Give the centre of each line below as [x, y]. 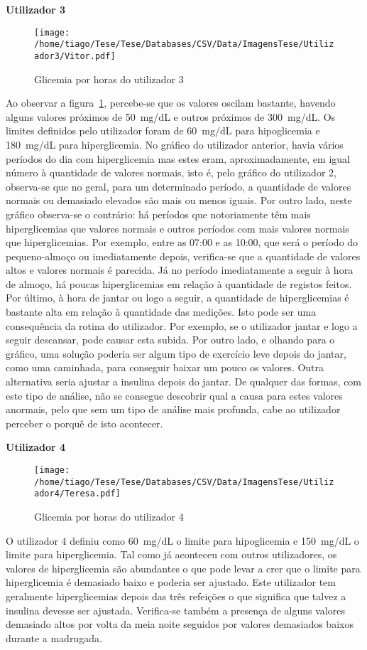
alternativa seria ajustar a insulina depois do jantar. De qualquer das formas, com [184, 382]
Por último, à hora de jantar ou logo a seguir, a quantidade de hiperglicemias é [177, 298]
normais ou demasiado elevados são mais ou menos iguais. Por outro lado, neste [179, 200]
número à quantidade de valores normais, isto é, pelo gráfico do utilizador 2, [171, 172]
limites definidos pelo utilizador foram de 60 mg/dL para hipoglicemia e [163, 130]
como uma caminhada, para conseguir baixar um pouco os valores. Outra [165, 367]
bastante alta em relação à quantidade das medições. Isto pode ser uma [161, 312]
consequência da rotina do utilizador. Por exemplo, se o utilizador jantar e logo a [182, 325]
